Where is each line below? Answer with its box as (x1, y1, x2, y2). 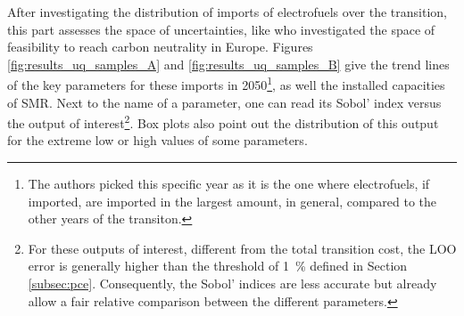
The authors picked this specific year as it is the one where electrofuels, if (28, 174, 430, 193)
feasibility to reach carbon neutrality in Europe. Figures (7, 37, 313, 56)
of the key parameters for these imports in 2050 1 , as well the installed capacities (7, 73, 445, 94)
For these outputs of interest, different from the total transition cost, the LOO (28, 239, 457, 257)
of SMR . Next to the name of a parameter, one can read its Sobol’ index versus (7, 93, 442, 111)
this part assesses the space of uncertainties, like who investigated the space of (7, 20, 435, 38)
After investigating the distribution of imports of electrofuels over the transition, (7, 3, 447, 20)
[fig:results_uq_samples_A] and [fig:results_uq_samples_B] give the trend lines (7, 54, 450, 73)
